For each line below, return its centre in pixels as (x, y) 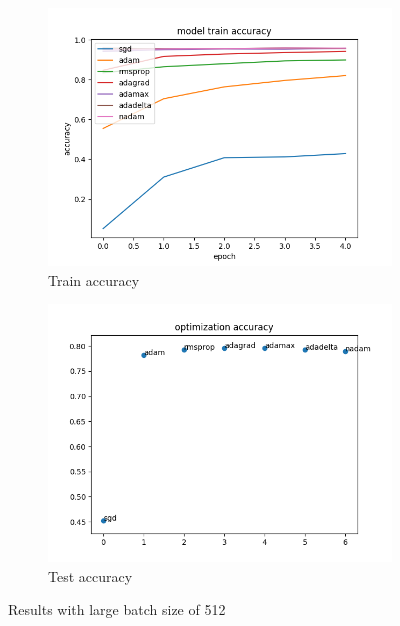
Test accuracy (90, 575)
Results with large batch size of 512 (117, 609)
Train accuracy (94, 279)
